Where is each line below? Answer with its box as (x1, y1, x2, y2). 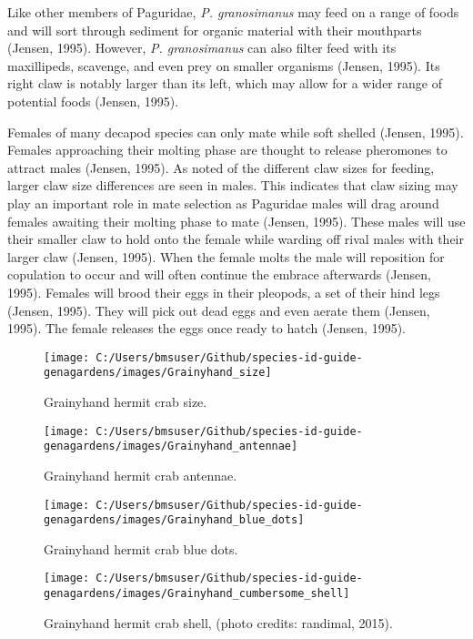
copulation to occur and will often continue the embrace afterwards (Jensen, (7, 265, 432, 284)
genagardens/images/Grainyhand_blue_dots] (44, 513, 305, 527)
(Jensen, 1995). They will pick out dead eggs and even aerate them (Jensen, (7, 300, 430, 319)
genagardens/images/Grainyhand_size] (44, 366, 272, 380)
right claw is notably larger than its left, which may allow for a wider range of (7, 74, 442, 93)
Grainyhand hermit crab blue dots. (44, 539, 238, 558)
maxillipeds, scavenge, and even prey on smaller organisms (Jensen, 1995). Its (7, 56, 440, 75)
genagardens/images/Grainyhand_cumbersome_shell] (44, 587, 350, 601)
